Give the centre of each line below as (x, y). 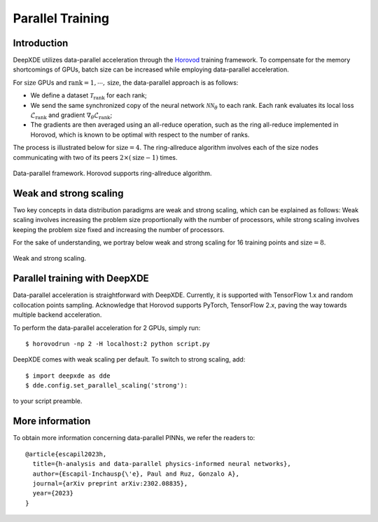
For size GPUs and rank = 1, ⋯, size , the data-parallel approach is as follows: (126, 82)
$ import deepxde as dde (68, 376)
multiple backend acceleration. (57, 315)
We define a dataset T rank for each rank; (89, 96)
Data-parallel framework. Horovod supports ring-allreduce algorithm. (113, 173)
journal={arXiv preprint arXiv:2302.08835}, (110, 483)
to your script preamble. (48, 401)
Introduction (41, 43)
